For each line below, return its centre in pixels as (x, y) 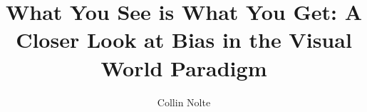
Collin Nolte (184, 102)
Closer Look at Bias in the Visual (184, 40)
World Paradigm (184, 67)
